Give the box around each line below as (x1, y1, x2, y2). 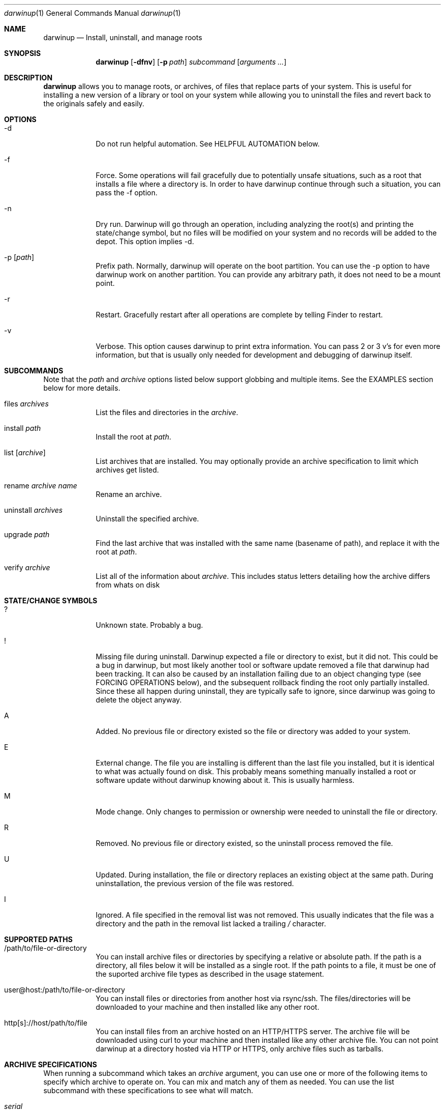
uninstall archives (4, 506, 63, 514)
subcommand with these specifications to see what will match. (43, 1086, 253, 1095)
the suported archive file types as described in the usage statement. (96, 970, 324, 978)
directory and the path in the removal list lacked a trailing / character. (96, 919, 326, 928)
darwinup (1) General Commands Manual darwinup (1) (4, 9, 181, 17)
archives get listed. (96, 465, 159, 474)
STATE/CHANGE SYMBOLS (4, 596, 98, 605)
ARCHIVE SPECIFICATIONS (4, 1060, 97, 1069)
